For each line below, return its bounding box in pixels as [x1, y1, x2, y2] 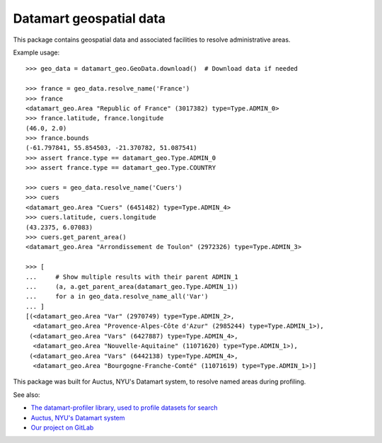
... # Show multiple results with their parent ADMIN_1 [25, 272, 238, 281]
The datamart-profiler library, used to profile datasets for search [30, 403, 218, 412]
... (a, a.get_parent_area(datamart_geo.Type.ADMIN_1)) [25, 282, 238, 290]
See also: [13, 390, 40, 399]
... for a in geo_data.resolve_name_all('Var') [25, 292, 209, 301]
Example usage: [13, 48, 60, 57]
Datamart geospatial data [13, 11, 166, 26]
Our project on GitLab [30, 423, 94, 432]
